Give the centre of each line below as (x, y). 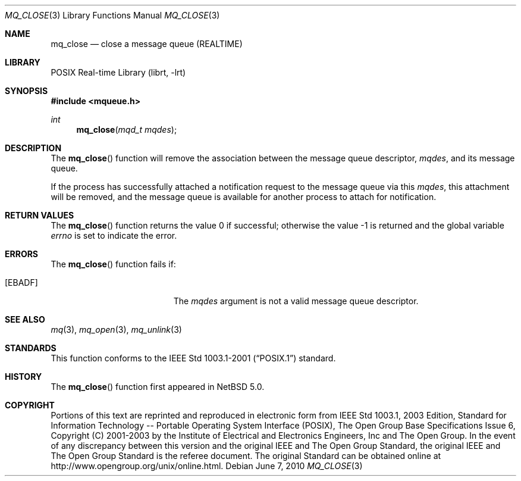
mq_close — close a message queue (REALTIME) (147, 44)
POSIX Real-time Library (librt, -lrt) (118, 72)
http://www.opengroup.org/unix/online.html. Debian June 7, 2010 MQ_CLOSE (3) (207, 466)
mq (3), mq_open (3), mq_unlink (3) (116, 329)
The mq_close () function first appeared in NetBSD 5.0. (158, 387)
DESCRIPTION (33, 148)
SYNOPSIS (26, 91)
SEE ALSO (25, 319)
